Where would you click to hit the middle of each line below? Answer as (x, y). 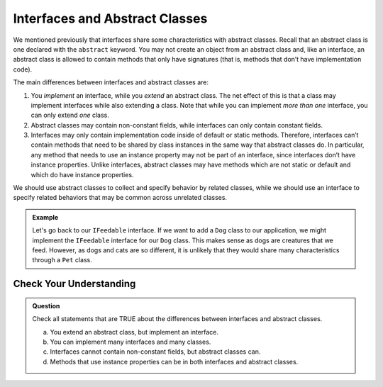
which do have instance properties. (82, 174)
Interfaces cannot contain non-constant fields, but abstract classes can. (155, 352)
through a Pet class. (62, 260)
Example (45, 217)
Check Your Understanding (74, 284)
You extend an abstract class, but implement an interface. (134, 332)
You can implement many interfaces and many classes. (131, 342)
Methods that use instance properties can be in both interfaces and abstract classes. (174, 361)
